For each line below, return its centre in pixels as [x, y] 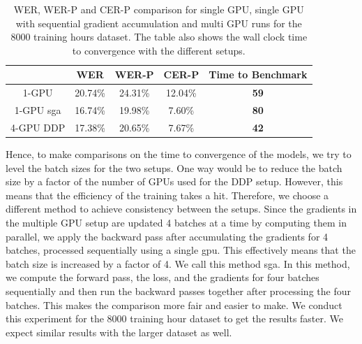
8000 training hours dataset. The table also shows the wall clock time [159, 37]
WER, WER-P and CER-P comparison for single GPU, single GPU [159, 9]
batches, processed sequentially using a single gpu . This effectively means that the [181, 250]
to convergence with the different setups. [159, 50]
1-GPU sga [38, 110]
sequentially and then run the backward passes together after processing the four [178, 291]
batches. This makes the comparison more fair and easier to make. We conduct [174, 304]
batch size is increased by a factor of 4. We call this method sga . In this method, [178, 263]
